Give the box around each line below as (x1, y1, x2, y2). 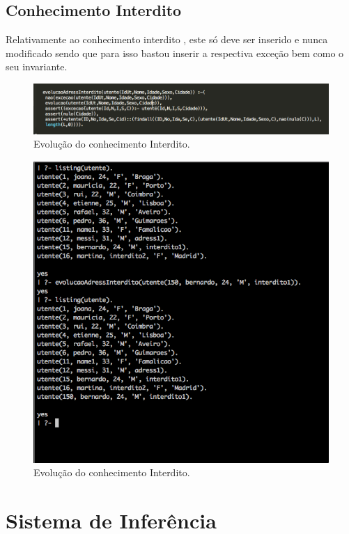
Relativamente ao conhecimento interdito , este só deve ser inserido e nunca (6, 32, 328, 47)
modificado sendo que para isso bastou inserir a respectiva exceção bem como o (6, 45, 344, 60)
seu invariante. (6, 59, 68, 74)
